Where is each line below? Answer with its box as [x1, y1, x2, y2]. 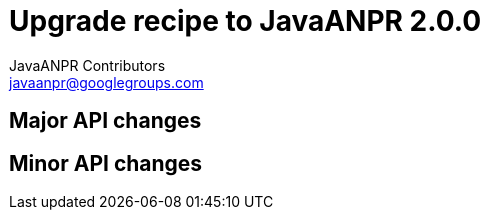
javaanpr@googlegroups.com [9, 73, 204, 91]
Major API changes [9, 108, 202, 134]
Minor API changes [9, 150, 203, 176]
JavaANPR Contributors [9, 56, 166, 74]
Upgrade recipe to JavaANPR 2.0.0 [9, 4, 482, 38]
